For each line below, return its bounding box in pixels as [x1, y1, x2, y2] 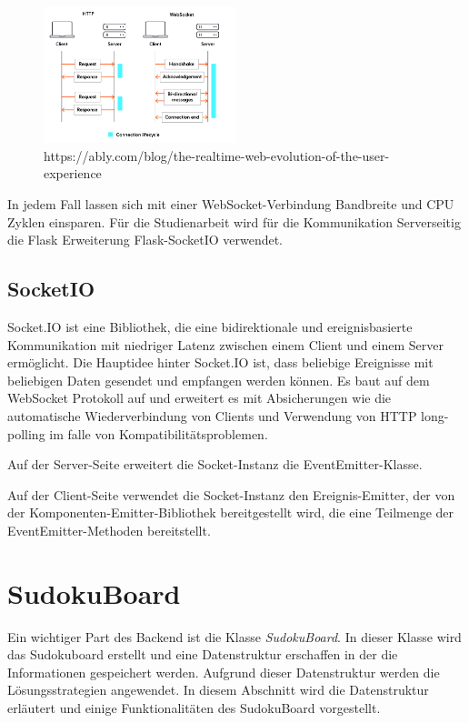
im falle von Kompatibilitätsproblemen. [49, 424, 268, 443]
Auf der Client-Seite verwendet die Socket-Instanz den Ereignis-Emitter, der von [7, 485, 455, 504]
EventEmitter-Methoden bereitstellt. [7, 520, 211, 539]
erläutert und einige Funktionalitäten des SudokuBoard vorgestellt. [7, 698, 381, 718]
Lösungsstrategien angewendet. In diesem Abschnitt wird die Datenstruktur [7, 680, 429, 699]
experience [44, 164, 102, 183]
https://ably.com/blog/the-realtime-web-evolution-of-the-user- [44, 146, 390, 165]
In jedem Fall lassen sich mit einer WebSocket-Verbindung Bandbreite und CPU [7, 195, 454, 214]
